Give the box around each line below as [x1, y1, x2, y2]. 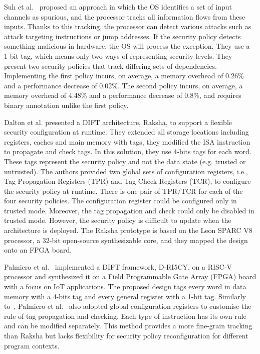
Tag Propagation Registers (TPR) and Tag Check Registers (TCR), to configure [4, 176, 251, 186]
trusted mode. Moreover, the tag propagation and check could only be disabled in [4, 205, 254, 215]
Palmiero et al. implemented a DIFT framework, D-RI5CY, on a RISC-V [4, 261, 232, 272]
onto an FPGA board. [4, 245, 72, 255]
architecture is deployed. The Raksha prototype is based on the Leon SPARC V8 [4, 225, 252, 235]
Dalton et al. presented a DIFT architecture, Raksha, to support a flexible [4, 116, 232, 127]
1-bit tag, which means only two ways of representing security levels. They [4, 50, 232, 61]
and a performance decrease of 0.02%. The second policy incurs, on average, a [4, 80, 243, 90]
